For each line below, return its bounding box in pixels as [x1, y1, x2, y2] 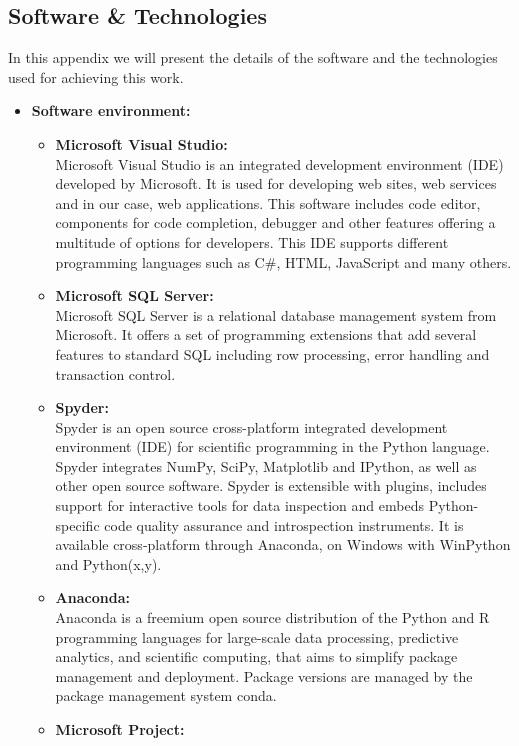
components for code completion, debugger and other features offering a [55, 212, 496, 233]
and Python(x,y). [55, 553, 162, 574]
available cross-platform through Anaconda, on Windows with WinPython [55, 534, 511, 555]
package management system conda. [55, 685, 277, 706]
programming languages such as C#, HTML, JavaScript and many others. [55, 251, 512, 272]
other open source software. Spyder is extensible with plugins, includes [55, 475, 487, 496]
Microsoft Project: [55, 719, 185, 740]
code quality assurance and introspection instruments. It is [104, 514, 464, 535]
